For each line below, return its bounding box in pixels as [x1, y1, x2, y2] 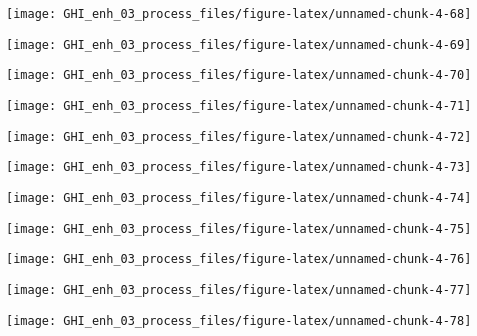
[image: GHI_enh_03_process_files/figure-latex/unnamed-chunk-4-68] [6, 7, 472, 21]
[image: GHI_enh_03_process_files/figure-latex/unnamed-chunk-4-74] [6, 190, 472, 205]
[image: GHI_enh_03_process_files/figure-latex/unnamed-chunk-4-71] [6, 98, 472, 113]
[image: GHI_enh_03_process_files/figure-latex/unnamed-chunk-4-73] [6, 160, 472, 175]
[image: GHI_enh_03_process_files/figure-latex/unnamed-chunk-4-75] [6, 221, 472, 236]
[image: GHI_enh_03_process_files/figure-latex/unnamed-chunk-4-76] [6, 252, 472, 267]
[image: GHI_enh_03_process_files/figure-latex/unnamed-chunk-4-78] [6, 313, 472, 328]
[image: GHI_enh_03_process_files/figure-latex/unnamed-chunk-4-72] [6, 129, 472, 144]
